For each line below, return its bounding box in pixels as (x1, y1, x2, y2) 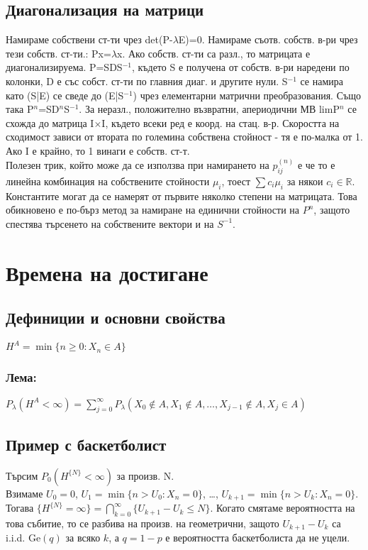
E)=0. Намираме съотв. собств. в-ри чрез (178, 32, 358, 47)
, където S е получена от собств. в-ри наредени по (131, 60, 350, 75)
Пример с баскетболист (6, 433, 167, 455)
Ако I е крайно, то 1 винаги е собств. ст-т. (6, 143, 190, 158)
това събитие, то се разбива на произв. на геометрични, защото (6, 515, 279, 530)
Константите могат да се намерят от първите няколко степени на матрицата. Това (6, 188, 357, 203)
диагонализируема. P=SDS (6, 60, 123, 75)
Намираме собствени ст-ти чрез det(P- (6, 32, 173, 47)
